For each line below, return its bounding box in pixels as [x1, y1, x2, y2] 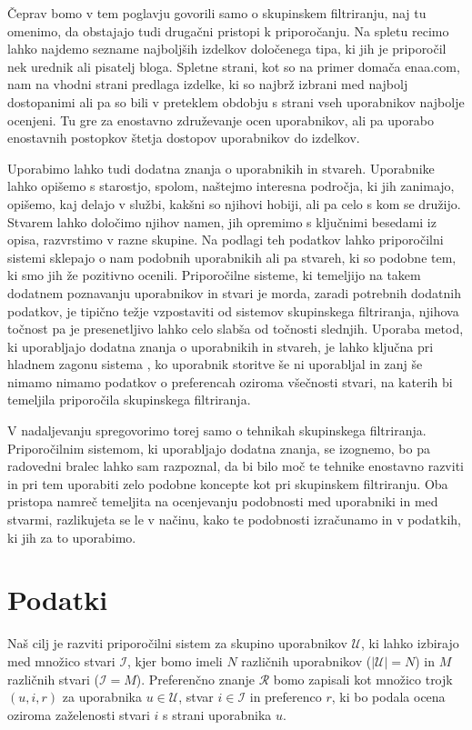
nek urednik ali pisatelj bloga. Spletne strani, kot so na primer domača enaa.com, [7, 56, 460, 75]
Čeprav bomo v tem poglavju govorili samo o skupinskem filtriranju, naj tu [7, 4, 427, 22]
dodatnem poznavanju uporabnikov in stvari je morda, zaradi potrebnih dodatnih [7, 283, 461, 302]
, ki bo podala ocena [331, 687, 446, 706]
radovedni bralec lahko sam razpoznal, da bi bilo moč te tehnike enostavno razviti [7, 456, 464, 475]
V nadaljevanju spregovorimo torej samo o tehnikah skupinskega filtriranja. [7, 421, 427, 440]
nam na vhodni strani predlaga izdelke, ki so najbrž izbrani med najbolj [7, 75, 408, 94]
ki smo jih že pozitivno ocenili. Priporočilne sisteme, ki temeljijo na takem [7, 265, 421, 285]
